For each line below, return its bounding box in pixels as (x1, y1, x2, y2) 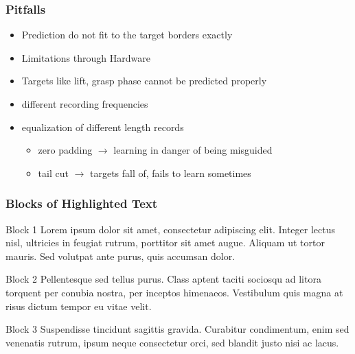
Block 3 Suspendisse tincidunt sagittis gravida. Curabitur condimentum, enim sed (5, 322, 350, 336)
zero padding (38, 143, 93, 157)
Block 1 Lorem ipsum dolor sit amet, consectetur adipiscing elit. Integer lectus (5, 222, 335, 236)
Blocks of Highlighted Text (5, 195, 158, 212)
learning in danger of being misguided (113, 143, 273, 157)
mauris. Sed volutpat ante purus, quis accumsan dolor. (5, 248, 236, 263)
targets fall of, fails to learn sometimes (89, 165, 251, 180)
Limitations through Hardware (21, 50, 150, 64)
